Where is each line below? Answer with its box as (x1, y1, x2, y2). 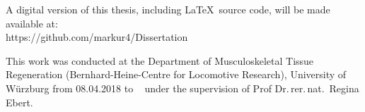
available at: (6, 15, 58, 30)
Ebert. (6, 94, 33, 109)
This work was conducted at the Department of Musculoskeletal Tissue (6, 53, 314, 68)
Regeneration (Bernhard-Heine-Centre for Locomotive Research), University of (6, 67, 347, 82)
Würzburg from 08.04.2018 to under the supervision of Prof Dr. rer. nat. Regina (6, 80, 359, 95)
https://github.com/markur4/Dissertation (6, 30, 188, 44)
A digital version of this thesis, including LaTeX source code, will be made (6, 2, 330, 16)
